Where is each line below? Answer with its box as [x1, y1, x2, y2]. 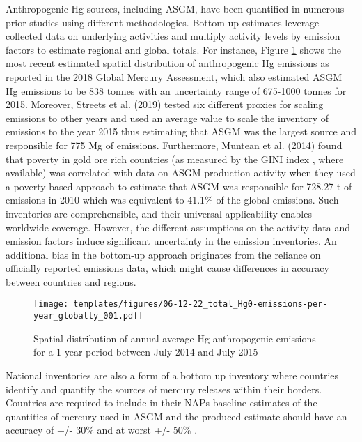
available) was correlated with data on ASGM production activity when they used [6, 165, 356, 180]
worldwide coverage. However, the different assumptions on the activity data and [6, 220, 351, 234]
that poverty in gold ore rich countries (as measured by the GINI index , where [6, 151, 344, 166]
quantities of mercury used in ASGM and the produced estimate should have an [6, 409, 347, 423]
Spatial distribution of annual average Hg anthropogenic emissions [33, 330, 316, 345]
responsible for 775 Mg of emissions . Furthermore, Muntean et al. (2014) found [6, 137, 343, 152]
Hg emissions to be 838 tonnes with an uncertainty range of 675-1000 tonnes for [6, 83, 347, 98]
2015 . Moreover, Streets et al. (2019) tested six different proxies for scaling [6, 97, 324, 112]
